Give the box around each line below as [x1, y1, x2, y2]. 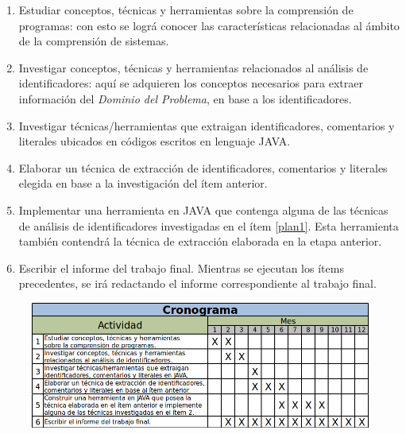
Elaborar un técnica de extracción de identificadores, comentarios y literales [18, 159, 388, 176]
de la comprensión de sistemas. [18, 33, 169, 49]
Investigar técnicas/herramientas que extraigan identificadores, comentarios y [18, 117, 395, 134]
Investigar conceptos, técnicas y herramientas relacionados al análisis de [18, 59, 369, 76]
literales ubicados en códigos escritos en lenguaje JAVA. [18, 133, 291, 149]
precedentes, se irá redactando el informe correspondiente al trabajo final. [18, 275, 377, 292]
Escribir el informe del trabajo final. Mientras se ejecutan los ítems [18, 259, 344, 276]
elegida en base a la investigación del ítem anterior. [18, 175, 268, 192]
